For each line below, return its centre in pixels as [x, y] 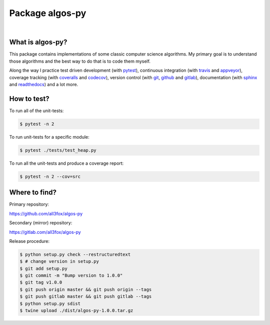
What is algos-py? [38, 42]
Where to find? [33, 193]
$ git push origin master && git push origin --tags [86, 289]
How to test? [29, 98]
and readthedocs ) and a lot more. [44, 85]
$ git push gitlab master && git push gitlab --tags [86, 296]
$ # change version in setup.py [59, 261]
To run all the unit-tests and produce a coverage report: [66, 163]
